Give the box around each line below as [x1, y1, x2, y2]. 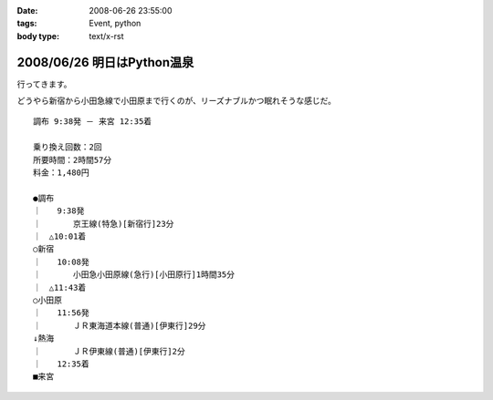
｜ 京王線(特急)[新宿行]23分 [33, 219, 174, 229]
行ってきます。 [16, 78, 72, 89]
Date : [16, 5, 38, 15]
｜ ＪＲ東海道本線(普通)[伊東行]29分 [33, 320, 206, 331]
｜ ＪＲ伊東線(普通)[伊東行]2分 [33, 346, 186, 356]
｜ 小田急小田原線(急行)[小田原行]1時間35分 [33, 270, 235, 280]
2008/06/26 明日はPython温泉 [16, 55, 194, 70]
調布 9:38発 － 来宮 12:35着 [33, 117, 152, 127]
